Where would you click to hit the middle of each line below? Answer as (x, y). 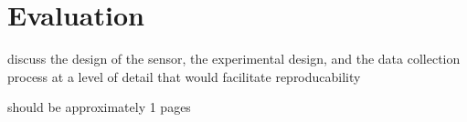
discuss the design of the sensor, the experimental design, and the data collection (234, 59)
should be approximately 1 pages (99, 107)
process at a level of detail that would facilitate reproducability (184, 76)
